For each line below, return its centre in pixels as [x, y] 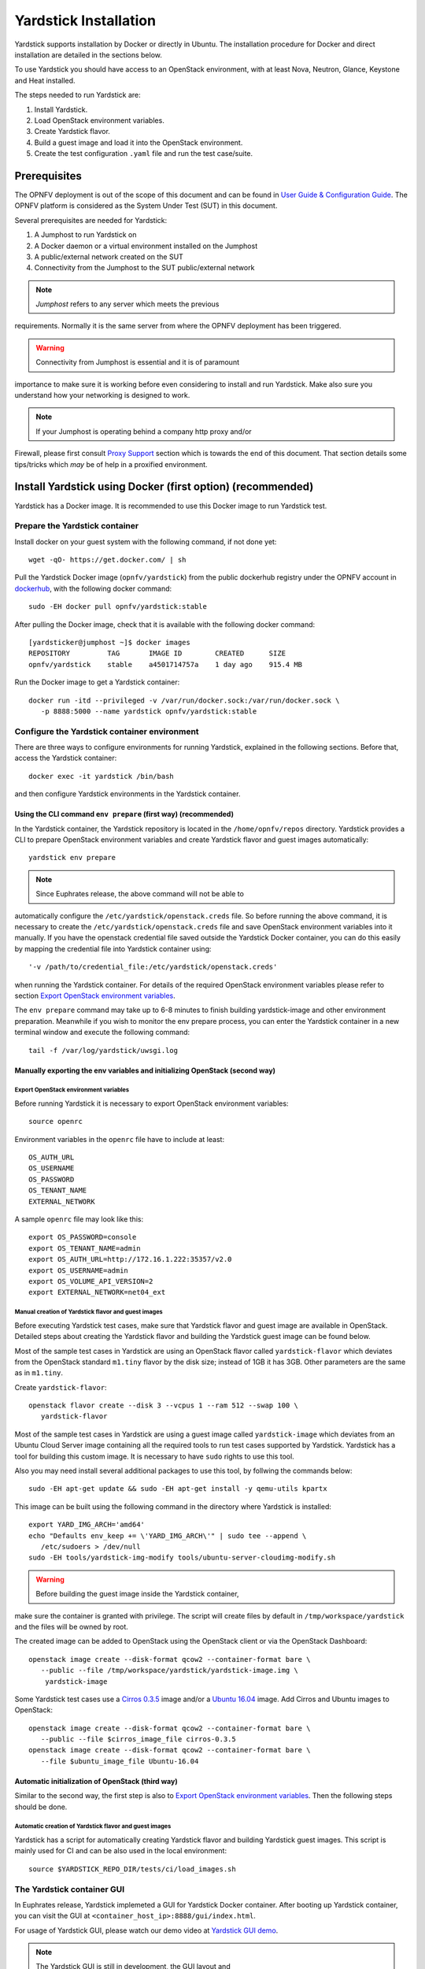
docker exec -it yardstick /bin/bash [102, 776]
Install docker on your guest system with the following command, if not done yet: [146, 541]
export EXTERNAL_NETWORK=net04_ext [97, 1292]
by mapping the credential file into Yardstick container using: [113, 948]
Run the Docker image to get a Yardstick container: [97, 682]
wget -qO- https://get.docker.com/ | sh [107, 560]
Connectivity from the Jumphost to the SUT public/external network [144, 268]
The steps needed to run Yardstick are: [78, 95]
